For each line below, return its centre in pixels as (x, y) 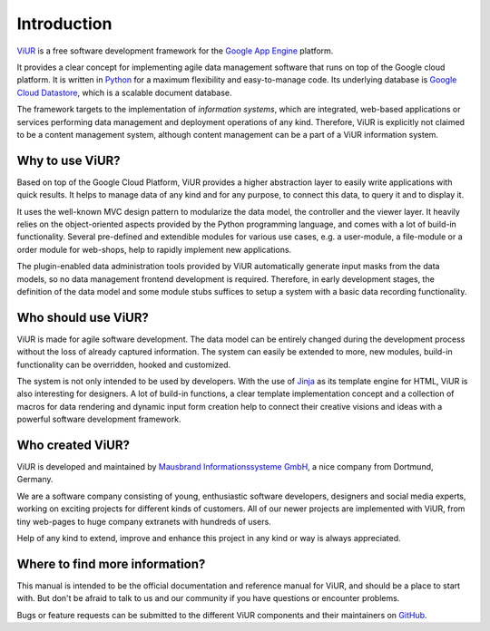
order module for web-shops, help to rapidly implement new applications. (154, 249)
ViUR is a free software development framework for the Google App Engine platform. (175, 51)
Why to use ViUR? (69, 160)
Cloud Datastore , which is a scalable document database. (124, 92)
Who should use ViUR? (83, 317)
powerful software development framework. (99, 419)
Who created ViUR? (73, 445)
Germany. (35, 480)
